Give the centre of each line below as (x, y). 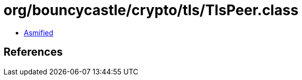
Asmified (39, 32)
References (33, 52)
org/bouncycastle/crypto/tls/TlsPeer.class (151, 10)
